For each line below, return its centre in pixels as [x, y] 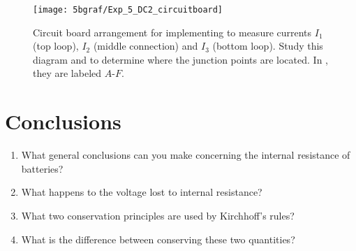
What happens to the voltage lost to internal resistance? [142, 192]
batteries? [42, 168]
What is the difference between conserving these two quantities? [158, 239]
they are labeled [67, 73]
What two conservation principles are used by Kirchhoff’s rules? [158, 215]
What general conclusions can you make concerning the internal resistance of [186, 155]
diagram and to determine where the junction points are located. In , [180, 59]
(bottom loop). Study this [268, 46]
